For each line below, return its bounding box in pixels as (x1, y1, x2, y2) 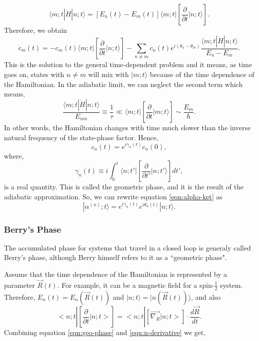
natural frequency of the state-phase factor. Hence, (4, 132, 159, 142)
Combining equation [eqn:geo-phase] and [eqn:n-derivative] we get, (4, 327, 206, 338)
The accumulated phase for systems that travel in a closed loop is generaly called (4, 242, 251, 253)
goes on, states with (4, 69, 65, 79)
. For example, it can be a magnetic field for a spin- (57, 279, 214, 290)
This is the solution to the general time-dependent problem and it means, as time (4, 59, 252, 70)
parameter (4, 279, 35, 290)
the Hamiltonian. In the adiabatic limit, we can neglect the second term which (4, 79, 243, 89)
